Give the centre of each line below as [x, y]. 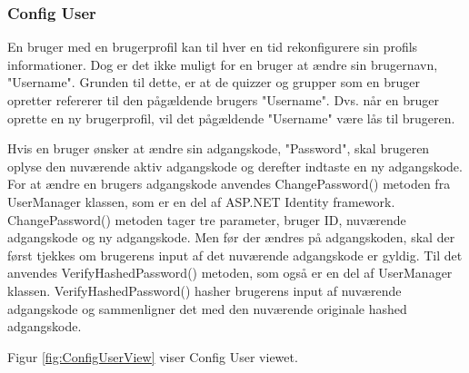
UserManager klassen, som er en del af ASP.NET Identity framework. [201, 201]
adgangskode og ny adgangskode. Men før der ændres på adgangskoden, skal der [231, 237]
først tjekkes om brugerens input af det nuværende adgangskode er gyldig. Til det [235, 255]
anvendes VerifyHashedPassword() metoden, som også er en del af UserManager [230, 273]
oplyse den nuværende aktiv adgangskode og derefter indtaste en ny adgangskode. [235, 166]
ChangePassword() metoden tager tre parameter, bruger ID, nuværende [207, 219]
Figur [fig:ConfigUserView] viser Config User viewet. [153, 356]
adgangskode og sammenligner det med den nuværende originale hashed [207, 308]
